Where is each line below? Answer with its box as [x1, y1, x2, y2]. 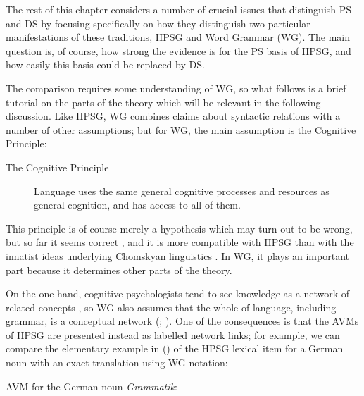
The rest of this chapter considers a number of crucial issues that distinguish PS [6, 2, 352, 16]
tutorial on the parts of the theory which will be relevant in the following [6, 94, 321, 109]
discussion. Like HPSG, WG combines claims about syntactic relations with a [6, 109, 341, 123]
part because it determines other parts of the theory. [6, 262, 232, 277]
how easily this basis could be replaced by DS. [6, 57, 205, 72]
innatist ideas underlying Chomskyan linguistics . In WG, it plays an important [6, 248, 349, 263]
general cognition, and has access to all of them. [34, 197, 241, 212]
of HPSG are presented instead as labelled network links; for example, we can [6, 327, 340, 342]
